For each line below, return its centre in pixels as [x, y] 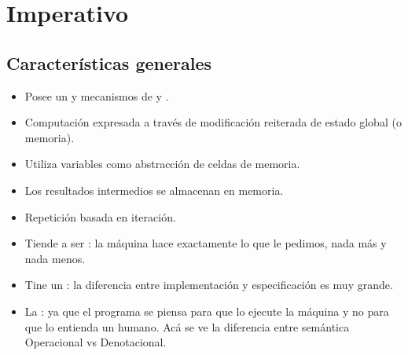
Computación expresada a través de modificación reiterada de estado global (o [213, 122]
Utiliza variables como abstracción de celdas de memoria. [162, 164]
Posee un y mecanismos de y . [97, 95]
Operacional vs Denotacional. [96, 342]
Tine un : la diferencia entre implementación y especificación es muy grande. [209, 285]
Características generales [109, 62]
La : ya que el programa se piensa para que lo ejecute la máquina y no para [207, 311]
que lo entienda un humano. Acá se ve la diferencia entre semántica [187, 326]
